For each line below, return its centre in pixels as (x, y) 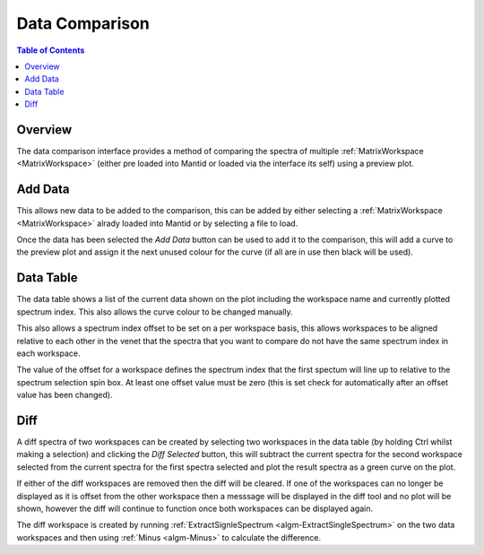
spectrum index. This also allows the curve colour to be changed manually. (155, 312)
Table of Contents (51, 50)
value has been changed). (65, 395)
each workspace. (48, 353)
